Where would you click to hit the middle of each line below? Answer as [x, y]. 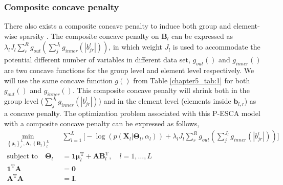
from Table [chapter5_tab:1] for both [192, 80]
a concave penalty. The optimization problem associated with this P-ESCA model [132, 113]
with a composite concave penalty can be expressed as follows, [102, 123]
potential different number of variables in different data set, [97, 60]
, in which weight [135, 47]
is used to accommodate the [216, 47]
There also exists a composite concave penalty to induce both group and [118, 26]
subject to [22, 157]
